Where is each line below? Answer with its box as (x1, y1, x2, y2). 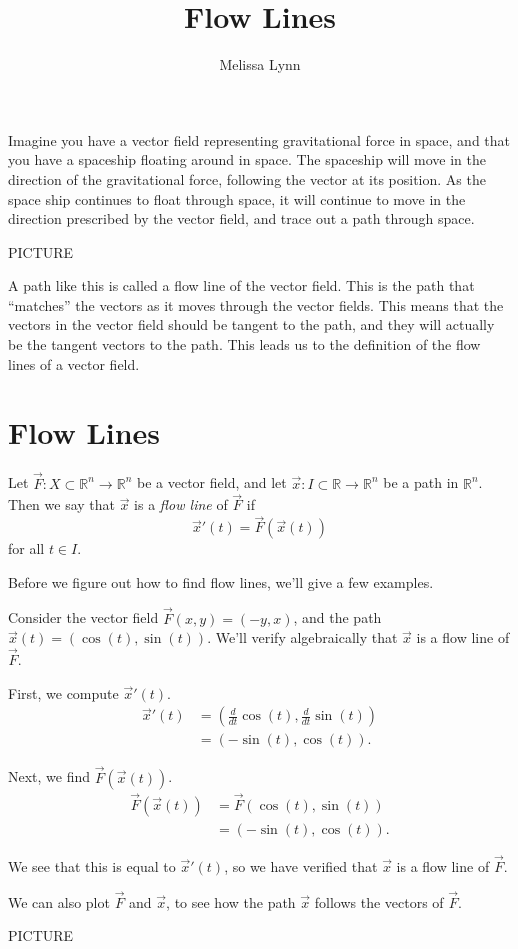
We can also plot (8, 891, 110, 912)
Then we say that (8, 494, 116, 515)
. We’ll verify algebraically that (207, 627, 398, 648)
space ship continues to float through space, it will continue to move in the (8, 188, 466, 209)
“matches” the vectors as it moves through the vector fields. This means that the (8, 294, 504, 315)
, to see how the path (166, 891, 296, 912)
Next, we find (8, 766, 91, 787)
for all (8, 538, 45, 559)
